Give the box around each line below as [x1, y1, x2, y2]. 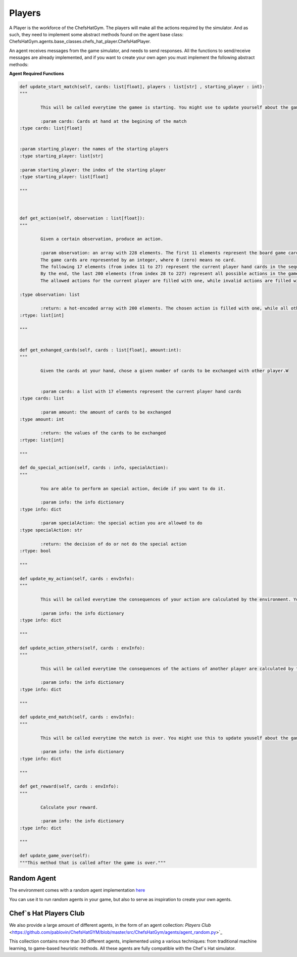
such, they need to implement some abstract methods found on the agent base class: [9, 31, 184, 37]
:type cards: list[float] [19, 125, 83, 131]
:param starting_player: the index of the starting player [19, 167, 166, 173]
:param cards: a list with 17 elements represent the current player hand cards [40, 389, 242, 395]
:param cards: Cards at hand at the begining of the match [40, 118, 187, 124]
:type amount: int [19, 416, 64, 422]
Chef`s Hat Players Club [9, 909, 85, 918]
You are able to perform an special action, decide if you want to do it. [40, 486, 226, 491]
